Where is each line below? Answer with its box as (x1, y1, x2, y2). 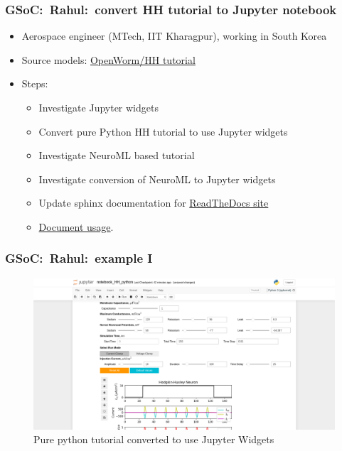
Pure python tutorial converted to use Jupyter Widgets (33, 432, 274, 447)
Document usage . (38, 219, 114, 234)
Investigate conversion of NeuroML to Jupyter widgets (38, 171, 276, 186)
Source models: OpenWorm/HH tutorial (21, 52, 196, 67)
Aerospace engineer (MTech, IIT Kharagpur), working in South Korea (21, 28, 327, 43)
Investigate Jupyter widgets (38, 100, 159, 114)
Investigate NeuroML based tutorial (38, 148, 195, 163)
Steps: (21, 76, 48, 91)
